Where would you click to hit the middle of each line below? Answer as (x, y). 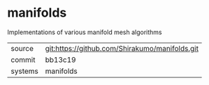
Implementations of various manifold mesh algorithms (85, 32)
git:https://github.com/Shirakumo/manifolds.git (122, 48)
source (22, 48)
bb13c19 (60, 59)
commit (23, 59)
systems (24, 71)
